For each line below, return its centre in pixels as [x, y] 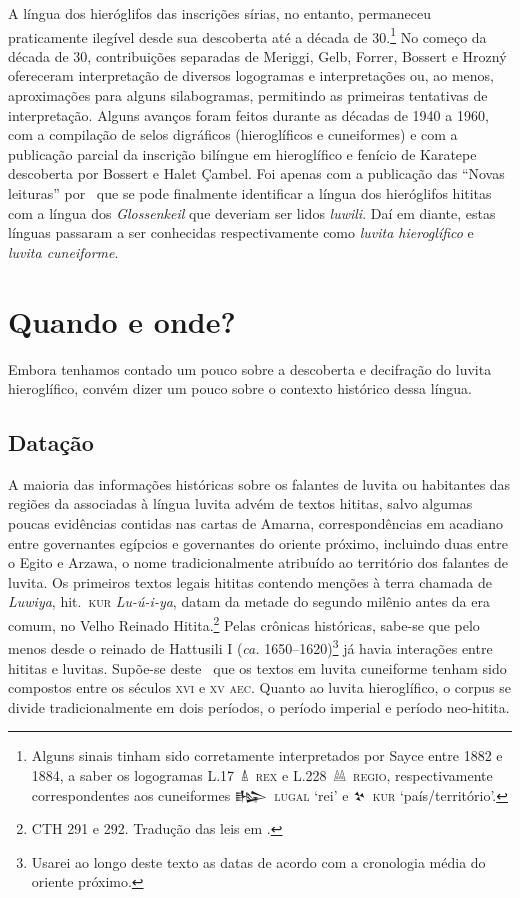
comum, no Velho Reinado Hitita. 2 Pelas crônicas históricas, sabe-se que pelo [244, 623]
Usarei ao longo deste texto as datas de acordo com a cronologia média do [258, 861]
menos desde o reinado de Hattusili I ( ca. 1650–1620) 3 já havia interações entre [250, 646]
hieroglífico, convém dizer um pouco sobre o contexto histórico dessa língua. [240, 388]
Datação [51, 442]
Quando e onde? [122, 320]
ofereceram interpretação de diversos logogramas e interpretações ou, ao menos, [251, 75]
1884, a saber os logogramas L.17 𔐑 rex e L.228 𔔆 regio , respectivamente [262, 774]
